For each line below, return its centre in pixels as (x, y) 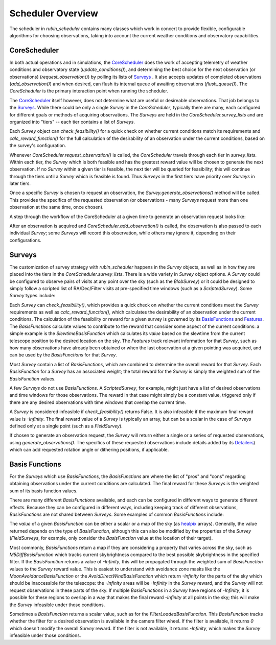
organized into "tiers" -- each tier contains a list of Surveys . (72, 122)
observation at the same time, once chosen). (56, 207)
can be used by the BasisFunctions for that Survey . (63, 355)
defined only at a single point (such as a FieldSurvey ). (66, 426)
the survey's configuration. (38, 146)
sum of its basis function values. (43, 491)
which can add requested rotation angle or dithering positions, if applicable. (89, 450)
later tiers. (20, 183)
